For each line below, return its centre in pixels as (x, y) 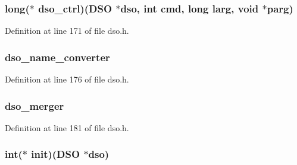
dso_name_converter (57, 57)
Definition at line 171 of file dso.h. (67, 31)
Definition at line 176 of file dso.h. (67, 79)
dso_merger (35, 105)
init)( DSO (56, 154)
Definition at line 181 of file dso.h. (67, 127)
